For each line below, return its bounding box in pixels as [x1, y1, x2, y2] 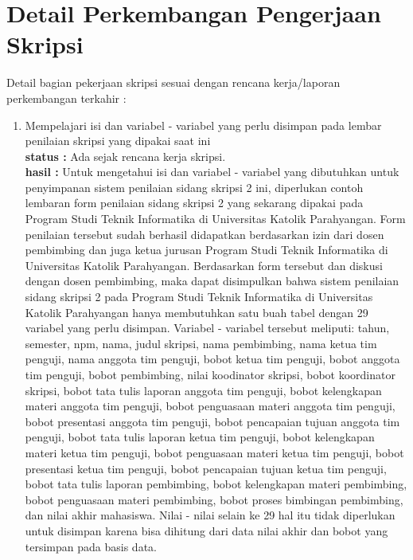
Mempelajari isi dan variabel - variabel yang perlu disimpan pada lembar [25, 116, 382, 133]
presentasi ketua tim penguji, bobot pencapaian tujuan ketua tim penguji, [25, 460, 387, 476]
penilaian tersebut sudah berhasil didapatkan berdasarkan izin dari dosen [25, 225, 384, 242]
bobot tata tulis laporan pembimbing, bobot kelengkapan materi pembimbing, [25, 476, 407, 492]
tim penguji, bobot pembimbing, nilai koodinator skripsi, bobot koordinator [25, 366, 395, 382]
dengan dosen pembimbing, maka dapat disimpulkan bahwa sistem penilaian [25, 272, 399, 289]
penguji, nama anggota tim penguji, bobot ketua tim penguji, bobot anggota [25, 350, 400, 367]
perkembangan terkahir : [6, 89, 127, 106]
